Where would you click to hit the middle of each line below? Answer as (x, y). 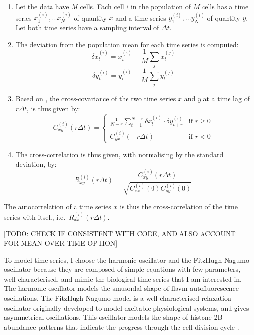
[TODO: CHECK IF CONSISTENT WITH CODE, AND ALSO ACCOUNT (120, 233)
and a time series (141, 17)
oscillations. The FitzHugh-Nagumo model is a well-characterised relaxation (118, 298)
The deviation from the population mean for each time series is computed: (127, 44)
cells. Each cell (102, 6)
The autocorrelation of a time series (58, 206)
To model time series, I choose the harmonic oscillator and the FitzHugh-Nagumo (127, 259)
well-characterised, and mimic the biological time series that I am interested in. (123, 278)
